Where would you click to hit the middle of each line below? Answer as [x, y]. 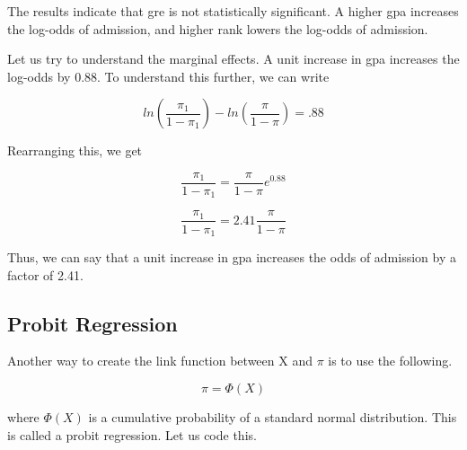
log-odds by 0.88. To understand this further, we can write [168, 76]
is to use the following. [390, 361]
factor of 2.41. [45, 274]
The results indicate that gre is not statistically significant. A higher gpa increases [233, 11]
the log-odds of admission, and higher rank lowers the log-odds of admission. [218, 28]
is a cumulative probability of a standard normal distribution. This [273, 416]
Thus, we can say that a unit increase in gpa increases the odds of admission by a [232, 257]
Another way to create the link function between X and [160, 361]
